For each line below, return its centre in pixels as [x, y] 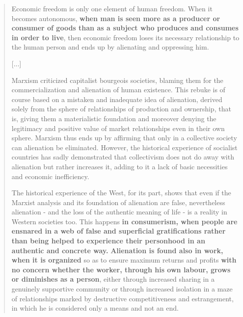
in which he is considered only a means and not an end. [95, 308]
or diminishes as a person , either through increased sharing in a [113, 279]
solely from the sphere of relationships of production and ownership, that [121, 109]
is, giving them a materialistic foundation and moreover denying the [114, 118]
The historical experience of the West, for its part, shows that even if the [121, 193]
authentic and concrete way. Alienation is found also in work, [117, 250]
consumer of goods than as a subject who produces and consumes [125, 28]
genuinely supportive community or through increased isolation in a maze [122, 289]
